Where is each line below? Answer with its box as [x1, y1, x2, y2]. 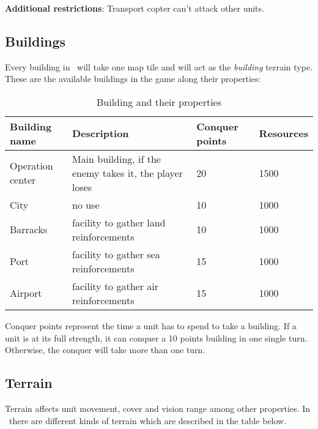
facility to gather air [72, 278, 158, 293]
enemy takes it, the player [72, 165, 183, 180]
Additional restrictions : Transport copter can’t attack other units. [5, 2, 264, 14]
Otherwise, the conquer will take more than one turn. [5, 343, 205, 356]
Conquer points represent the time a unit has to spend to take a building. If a [5, 319, 297, 332]
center [10, 173, 36, 187]
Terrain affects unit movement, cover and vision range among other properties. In [5, 401, 311, 414]
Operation [10, 159, 53, 173]
